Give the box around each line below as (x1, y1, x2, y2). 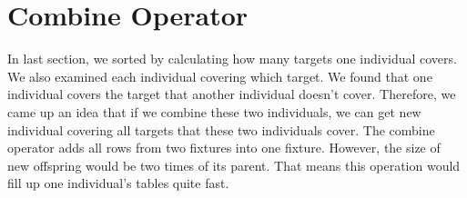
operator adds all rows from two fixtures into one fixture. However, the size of (7, 138, 441, 157)
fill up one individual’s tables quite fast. (7, 173, 229, 193)
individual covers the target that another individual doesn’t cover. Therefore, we (7, 84, 456, 104)
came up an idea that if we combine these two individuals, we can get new (7, 102, 421, 121)
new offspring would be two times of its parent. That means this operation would (7, 155, 461, 174)
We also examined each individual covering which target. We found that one (7, 66, 432, 85)
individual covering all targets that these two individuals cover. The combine (7, 120, 435, 139)
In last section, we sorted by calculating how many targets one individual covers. (7, 49, 457, 68)
